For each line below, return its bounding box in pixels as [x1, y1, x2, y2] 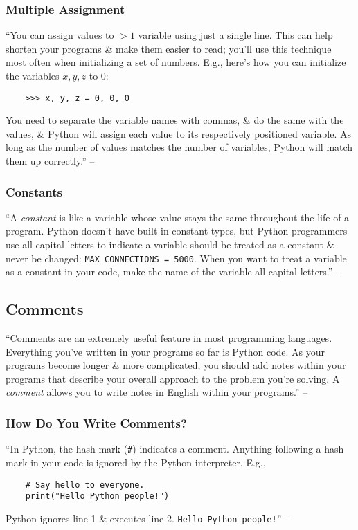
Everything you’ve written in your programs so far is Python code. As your [6, 344, 325, 358]
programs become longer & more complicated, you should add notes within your [6, 358, 346, 372]
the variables [6, 68, 60, 82]
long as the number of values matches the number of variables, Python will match [6, 140, 353, 154]
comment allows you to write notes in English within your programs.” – [6, 385, 308, 399]
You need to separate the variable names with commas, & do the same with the [6, 113, 344, 127]
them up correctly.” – [6, 154, 95, 168]
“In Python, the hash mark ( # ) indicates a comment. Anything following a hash [6, 441, 344, 456]
